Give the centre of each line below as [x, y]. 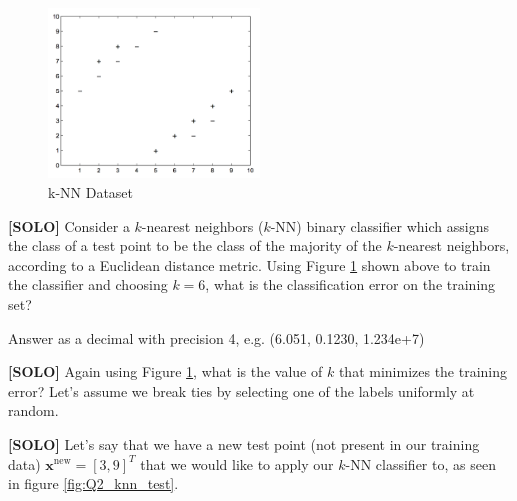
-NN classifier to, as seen [420, 463]
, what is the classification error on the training [350, 284]
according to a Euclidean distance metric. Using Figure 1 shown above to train [249, 264]
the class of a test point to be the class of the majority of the [195, 245]
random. [33, 410]
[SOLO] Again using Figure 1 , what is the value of [165, 371]
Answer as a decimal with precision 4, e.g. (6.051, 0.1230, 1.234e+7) [216, 337]
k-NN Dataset [91, 191]
